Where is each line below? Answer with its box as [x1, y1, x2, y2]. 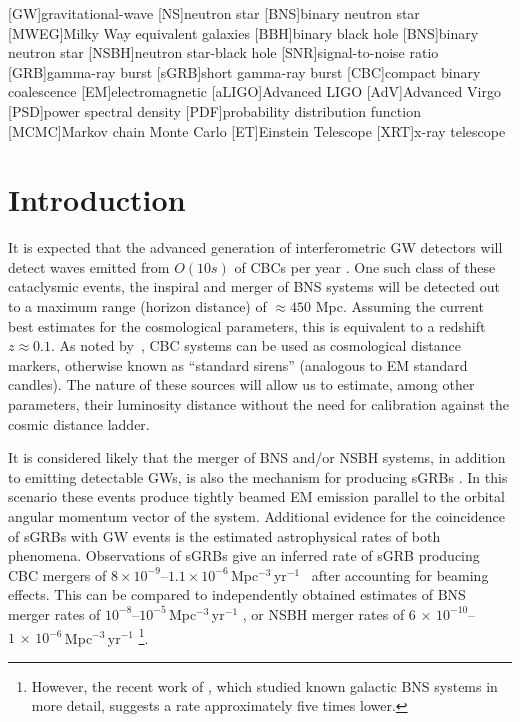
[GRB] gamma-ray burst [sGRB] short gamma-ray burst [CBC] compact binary [8, 61, 481, 82]
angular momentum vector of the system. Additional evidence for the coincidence [8, 506, 505, 526]
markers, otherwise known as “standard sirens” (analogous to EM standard [8, 354, 468, 375]
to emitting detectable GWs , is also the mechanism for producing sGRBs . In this [8, 466, 508, 487]
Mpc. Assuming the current [315, 296, 484, 317]
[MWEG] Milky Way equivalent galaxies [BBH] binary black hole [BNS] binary [8, 22, 479, 43]
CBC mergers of [8, 564, 107, 585]
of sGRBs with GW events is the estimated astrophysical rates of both [8, 525, 441, 546]
